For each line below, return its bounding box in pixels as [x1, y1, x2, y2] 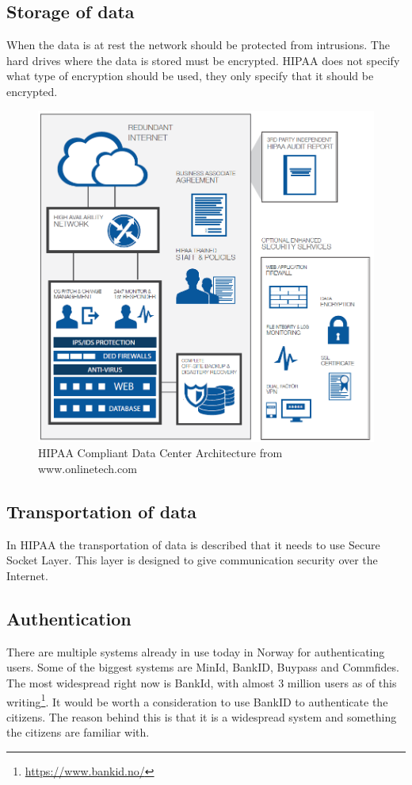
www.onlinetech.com [38, 460, 137, 477]
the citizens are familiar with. [6, 724, 150, 741]
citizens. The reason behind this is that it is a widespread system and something [6, 708, 397, 725]
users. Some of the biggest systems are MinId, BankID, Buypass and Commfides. [6, 659, 399, 675]
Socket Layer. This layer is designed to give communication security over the [6, 552, 378, 568]
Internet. [6, 568, 48, 584]
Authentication [6, 606, 132, 631]
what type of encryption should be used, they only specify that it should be [6, 67, 374, 84]
